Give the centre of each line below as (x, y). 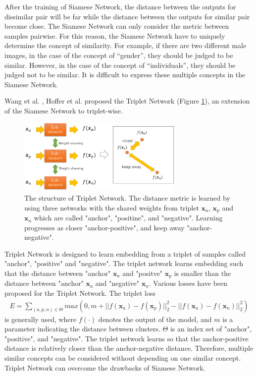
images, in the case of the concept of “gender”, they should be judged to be (119, 55)
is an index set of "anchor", (211, 329)
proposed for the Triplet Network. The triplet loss (80, 293)
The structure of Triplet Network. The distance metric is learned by (127, 198)
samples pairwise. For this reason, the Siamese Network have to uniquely (115, 35)
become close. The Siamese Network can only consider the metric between (117, 26)
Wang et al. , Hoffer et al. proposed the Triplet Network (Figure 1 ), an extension (127, 101)
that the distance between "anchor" (58, 273)
